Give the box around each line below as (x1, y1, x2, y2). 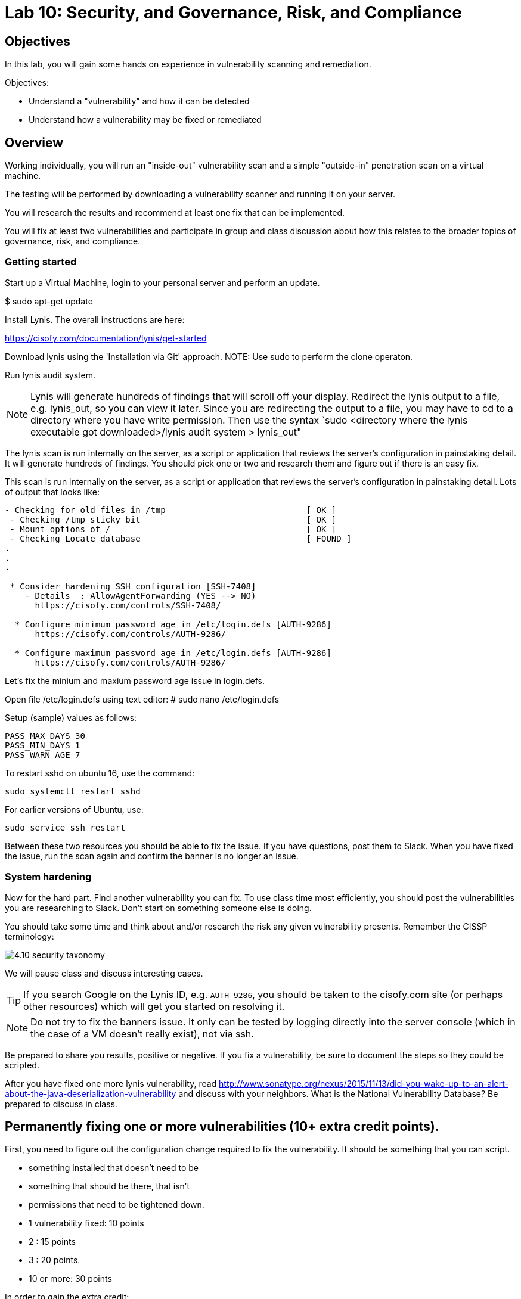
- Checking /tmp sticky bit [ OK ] (10, 514, 337, 524)
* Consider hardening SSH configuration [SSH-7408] (10, 581, 256, 591)
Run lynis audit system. (5, 369, 95, 380)
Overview (5, 135, 64, 150)
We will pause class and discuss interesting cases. (5, 968, 203, 978)
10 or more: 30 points (29, 1273, 112, 1284)
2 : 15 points (29, 1236, 76, 1247)
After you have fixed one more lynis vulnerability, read (5, 1078, 217, 1089)
